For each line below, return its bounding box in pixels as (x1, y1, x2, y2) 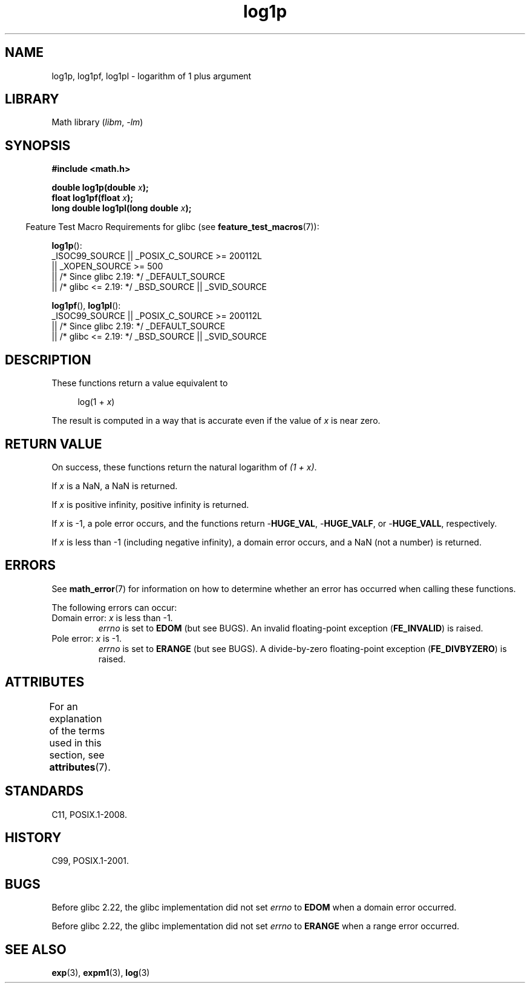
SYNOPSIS (5, 137, 71, 153)
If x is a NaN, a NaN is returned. (51, 480, 178, 491)
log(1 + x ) (77, 397, 115, 407)
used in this (49, 736, 102, 749)
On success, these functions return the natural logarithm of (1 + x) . (51, 461, 317, 472)
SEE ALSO (5, 941, 67, 957)
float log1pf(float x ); (51, 193, 133, 203)
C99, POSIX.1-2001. (51, 855, 129, 866)
